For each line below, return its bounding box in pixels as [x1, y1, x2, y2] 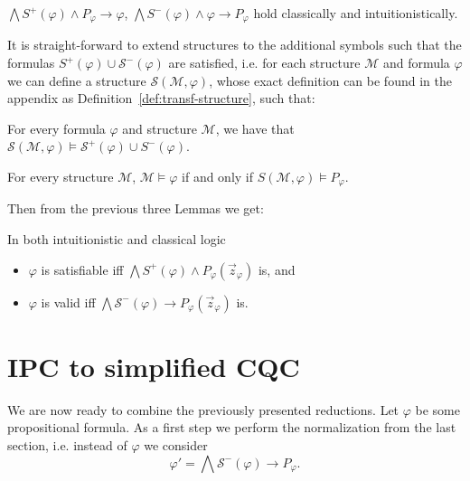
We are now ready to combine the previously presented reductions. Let [7, 400, 399, 419]
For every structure [7, 167, 114, 186]
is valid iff [41, 292, 96, 311]
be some [415, 400, 460, 419]
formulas [7, 53, 55, 72]
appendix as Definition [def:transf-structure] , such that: [7, 89, 315, 108]
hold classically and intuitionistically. [253, 4, 458, 22]
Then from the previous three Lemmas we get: [7, 199, 264, 218]
